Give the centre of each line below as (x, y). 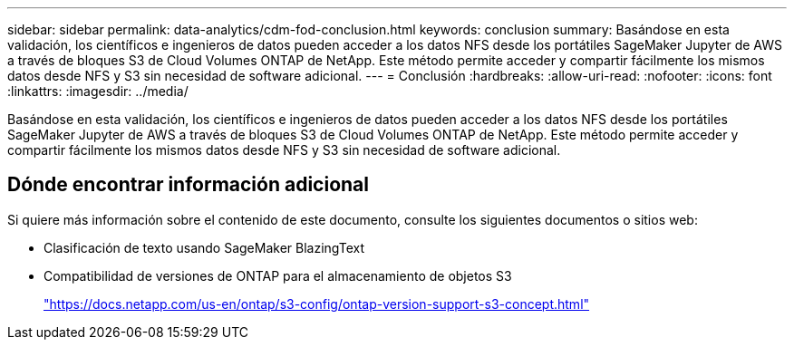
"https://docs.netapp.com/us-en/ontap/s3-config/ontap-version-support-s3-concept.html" (317, 304)
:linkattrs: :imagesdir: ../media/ (98, 91)
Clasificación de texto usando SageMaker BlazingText (204, 247)
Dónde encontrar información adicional (188, 185)
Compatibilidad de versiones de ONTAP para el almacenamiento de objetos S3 (278, 275)
